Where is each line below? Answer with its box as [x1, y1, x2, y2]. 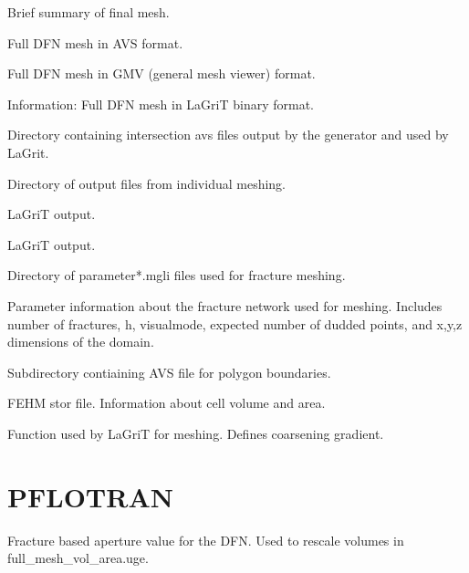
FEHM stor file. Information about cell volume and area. [7, 393, 326, 412]
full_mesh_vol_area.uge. [7, 548, 149, 568]
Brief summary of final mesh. [7, 3, 170, 21]
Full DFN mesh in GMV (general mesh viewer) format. [7, 64, 316, 83]
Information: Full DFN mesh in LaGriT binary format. [7, 94, 314, 113]
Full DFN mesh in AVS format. [7, 33, 183, 52]
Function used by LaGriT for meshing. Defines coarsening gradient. [7, 423, 384, 443]
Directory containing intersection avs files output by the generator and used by [7, 125, 449, 144]
